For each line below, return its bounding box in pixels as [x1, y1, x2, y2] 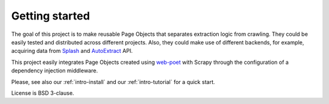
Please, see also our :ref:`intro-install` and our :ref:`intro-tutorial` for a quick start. [11, 78, 216, 85]
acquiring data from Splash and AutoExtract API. [11, 47, 133, 55]
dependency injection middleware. [11, 67, 98, 74]
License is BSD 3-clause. [11, 89, 74, 97]
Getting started [11, 9, 90, 23]
